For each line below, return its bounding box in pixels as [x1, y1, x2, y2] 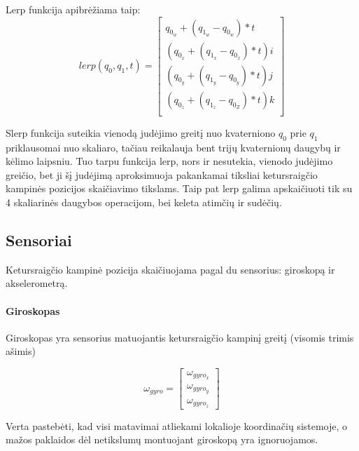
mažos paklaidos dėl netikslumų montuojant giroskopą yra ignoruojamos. [6, 432, 318, 447]
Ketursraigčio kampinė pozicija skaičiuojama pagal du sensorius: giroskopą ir [6, 262, 335, 276]
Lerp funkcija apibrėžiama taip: [6, 2, 141, 16]
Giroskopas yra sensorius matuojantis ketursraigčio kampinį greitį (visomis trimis [6, 330, 354, 344]
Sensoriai [6, 229, 72, 250]
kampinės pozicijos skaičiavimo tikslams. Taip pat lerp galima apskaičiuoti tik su [6, 181, 353, 196]
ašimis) [6, 344, 36, 358]
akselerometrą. [6, 276, 68, 290]
